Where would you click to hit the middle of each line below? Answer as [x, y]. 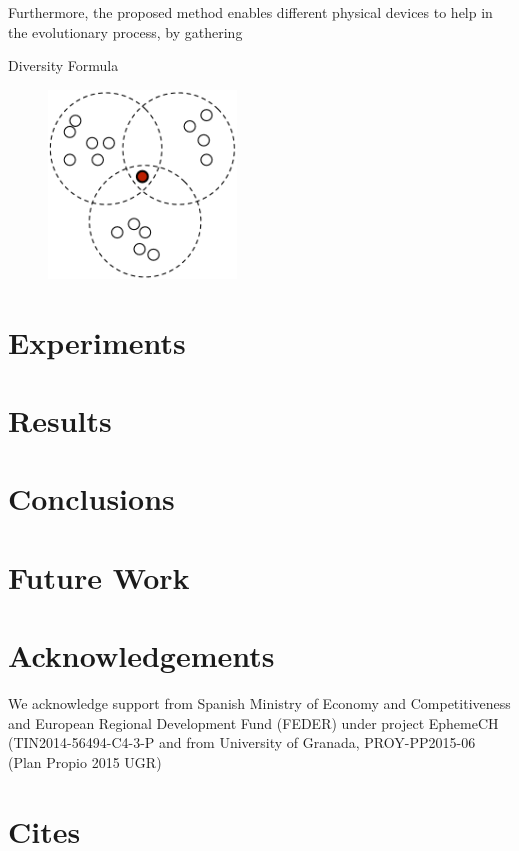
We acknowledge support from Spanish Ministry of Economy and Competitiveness [259, 702]
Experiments [97, 341]
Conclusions [91, 498]
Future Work [99, 576]
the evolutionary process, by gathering [125, 31]
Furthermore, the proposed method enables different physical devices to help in [250, 12]
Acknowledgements [141, 655]
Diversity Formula [63, 65]
